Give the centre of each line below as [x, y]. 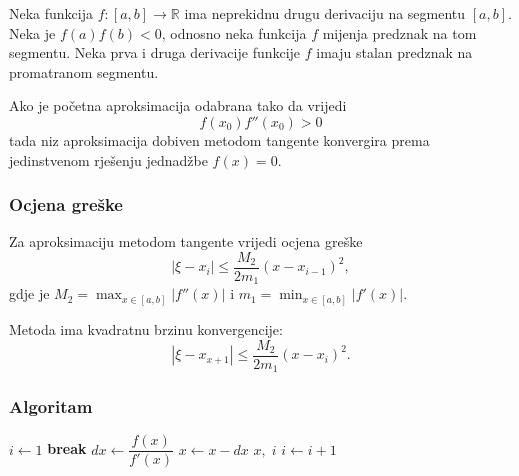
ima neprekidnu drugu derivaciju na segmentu [325, 13]
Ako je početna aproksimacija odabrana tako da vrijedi [178, 105]
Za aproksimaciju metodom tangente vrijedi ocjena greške [186, 241]
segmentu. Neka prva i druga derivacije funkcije [155, 52]
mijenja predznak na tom [399, 32]
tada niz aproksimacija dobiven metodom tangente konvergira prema [219, 139]
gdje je [29, 293]
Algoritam [51, 406]
